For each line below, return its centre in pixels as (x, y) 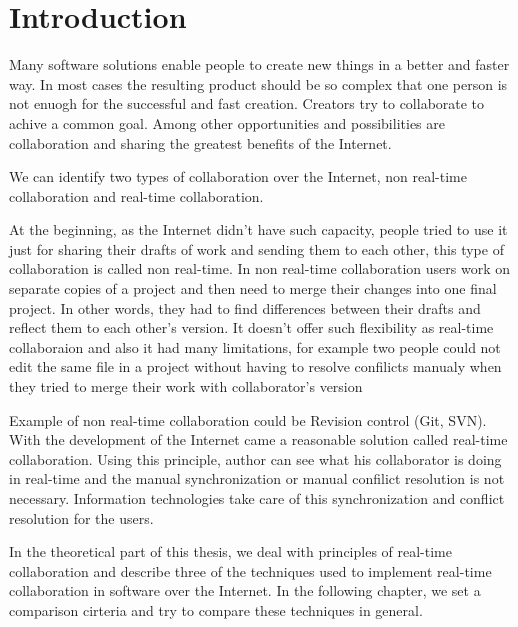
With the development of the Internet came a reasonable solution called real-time (258, 439)
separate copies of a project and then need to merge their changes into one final (253, 288)
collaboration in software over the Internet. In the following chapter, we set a (245, 590)
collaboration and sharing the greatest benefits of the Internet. (200, 142)
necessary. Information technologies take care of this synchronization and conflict (257, 498)
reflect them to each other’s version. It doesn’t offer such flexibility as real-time (251, 327)
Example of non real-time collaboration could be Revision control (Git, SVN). (248, 419)
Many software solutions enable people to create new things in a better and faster (259, 64)
